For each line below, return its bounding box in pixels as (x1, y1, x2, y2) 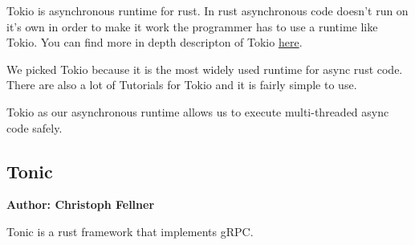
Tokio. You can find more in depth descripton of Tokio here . (6, 34, 303, 51)
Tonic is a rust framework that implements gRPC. (6, 223, 254, 239)
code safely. (6, 119, 63, 136)
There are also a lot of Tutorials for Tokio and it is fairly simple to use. (6, 76, 357, 93)
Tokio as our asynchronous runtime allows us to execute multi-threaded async (6, 103, 389, 120)
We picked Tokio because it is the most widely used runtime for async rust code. (6, 60, 403, 77)
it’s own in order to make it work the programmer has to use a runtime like (6, 18, 378, 35)
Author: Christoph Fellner (6, 196, 155, 213)
